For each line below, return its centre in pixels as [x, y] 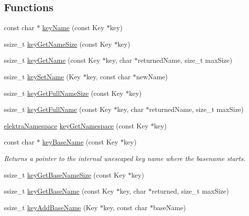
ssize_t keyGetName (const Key [52, 60]
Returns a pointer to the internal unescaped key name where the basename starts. [125, 158]
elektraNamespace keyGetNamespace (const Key [76, 125]
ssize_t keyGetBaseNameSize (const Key [65, 174]
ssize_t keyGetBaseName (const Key [59, 191]
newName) [152, 76]
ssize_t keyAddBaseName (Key [51, 207]
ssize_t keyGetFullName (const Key [58, 109]
